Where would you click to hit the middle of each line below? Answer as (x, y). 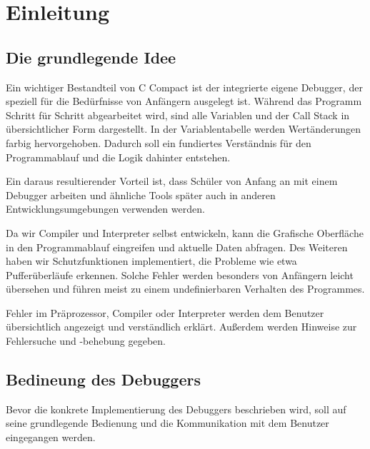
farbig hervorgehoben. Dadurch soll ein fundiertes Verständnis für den (159, 142)
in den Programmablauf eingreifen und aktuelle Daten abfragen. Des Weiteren (177, 247)
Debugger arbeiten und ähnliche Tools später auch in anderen (141, 195)
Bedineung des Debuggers (103, 379)
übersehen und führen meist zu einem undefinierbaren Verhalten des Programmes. (185, 289)
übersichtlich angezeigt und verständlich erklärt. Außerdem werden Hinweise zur (181, 327)
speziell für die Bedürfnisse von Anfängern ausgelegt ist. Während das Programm (184, 101)
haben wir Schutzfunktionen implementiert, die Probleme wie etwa (151, 261)
